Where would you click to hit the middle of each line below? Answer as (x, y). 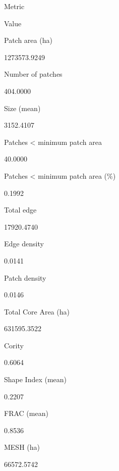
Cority (14, 345)
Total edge (20, 210)
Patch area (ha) (28, 40)
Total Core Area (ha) (37, 311)
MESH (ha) (22, 447)
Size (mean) (22, 108)
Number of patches (33, 74)
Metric (14, 6)
